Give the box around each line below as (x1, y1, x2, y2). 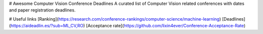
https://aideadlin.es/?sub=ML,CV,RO (10, 23, 84, 29)
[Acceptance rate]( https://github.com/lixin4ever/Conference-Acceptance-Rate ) (86, 23, 246, 29)
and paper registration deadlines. (9, 7, 75, 13)
